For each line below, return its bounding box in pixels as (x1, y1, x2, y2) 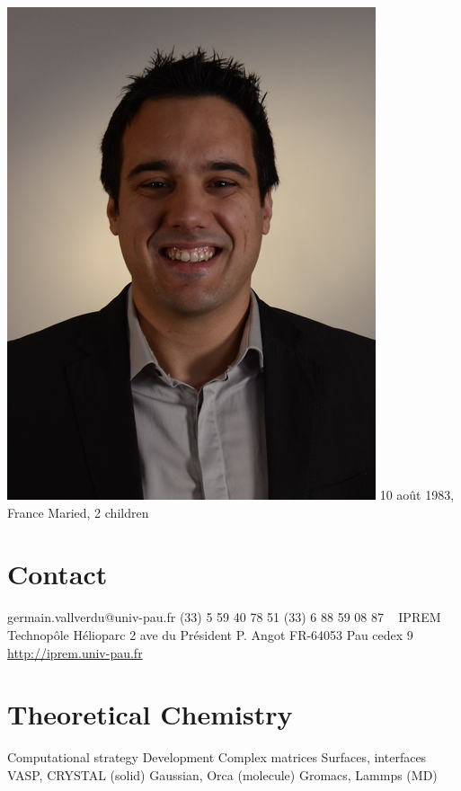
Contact (7, 555, 108, 592)
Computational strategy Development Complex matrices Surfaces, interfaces (7, 748, 427, 767)
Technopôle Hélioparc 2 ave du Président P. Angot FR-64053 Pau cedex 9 (7, 625, 413, 644)
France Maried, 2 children (7, 502, 149, 521)
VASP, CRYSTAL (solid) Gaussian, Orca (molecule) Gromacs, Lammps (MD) (7, 765, 438, 784)
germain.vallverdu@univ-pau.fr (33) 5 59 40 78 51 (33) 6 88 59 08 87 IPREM (7, 608, 441, 627)
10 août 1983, (379, 485, 455, 503)
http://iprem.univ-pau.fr (7, 643, 143, 662)
